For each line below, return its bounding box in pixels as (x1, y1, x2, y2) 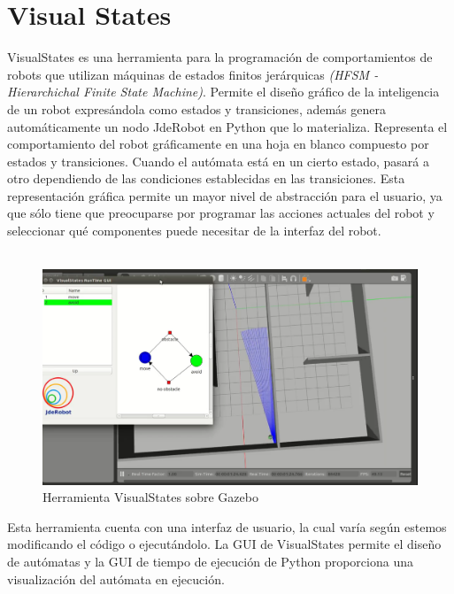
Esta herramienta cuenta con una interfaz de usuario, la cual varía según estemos (7, 517, 447, 536)
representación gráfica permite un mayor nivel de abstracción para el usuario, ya (7, 186, 442, 204)
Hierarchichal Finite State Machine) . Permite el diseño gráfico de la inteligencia (7, 82, 440, 101)
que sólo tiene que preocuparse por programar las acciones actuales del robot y (7, 204, 435, 222)
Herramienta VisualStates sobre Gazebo (42, 488, 258, 506)
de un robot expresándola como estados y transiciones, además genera (7, 99, 386, 118)
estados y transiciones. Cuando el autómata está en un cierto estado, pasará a (7, 151, 430, 170)
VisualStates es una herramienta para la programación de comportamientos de (7, 48, 433, 66)
